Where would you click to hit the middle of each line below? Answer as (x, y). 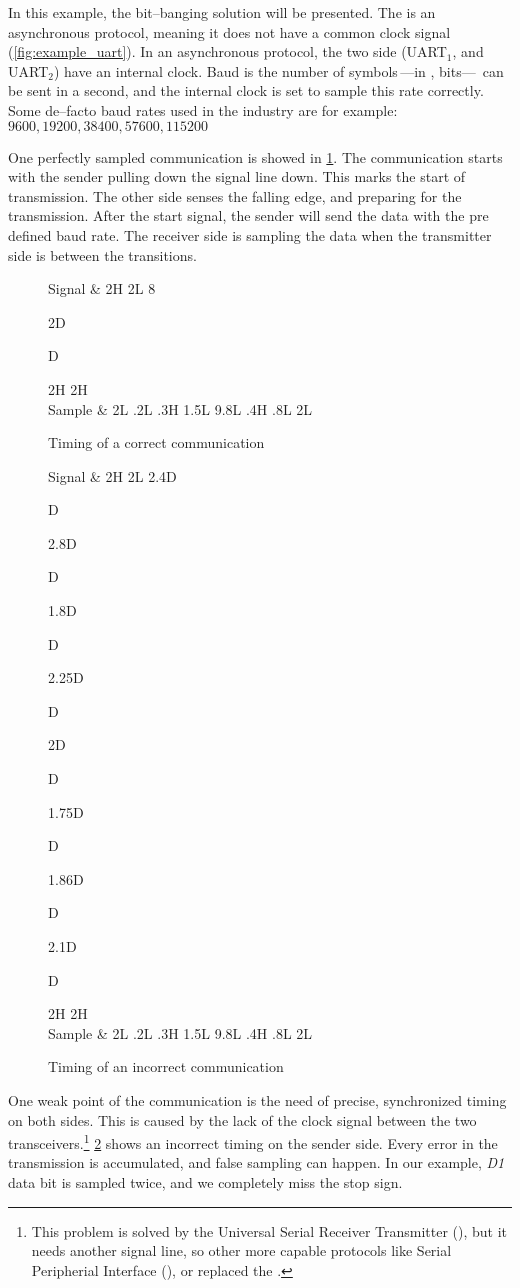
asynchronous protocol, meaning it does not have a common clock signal (229, 31)
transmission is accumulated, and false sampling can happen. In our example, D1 (256, 1162)
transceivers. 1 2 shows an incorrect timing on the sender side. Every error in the (253, 1141)
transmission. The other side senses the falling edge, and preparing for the (235, 195)
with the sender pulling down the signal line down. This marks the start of (237, 176)
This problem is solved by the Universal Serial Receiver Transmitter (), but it (269, 1230)
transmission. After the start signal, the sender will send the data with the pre (248, 215)
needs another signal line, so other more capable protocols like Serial (241, 1250)
